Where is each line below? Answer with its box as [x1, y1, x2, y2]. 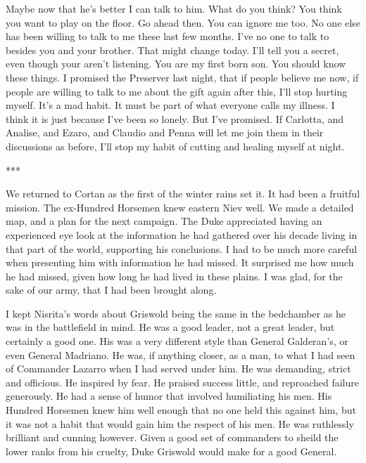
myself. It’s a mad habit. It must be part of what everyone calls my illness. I [6, 98, 335, 112]
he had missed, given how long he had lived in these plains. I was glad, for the [6, 268, 343, 283]
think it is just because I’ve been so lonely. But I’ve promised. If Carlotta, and [6, 111, 344, 126]
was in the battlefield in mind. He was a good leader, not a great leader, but [6, 320, 335, 334]
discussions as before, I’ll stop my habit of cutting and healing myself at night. [6, 138, 345, 153]
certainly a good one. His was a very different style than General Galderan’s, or [6, 334, 348, 348]
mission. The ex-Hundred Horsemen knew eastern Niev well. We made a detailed [6, 200, 354, 214]
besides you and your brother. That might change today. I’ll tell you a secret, [6, 42, 339, 57]
